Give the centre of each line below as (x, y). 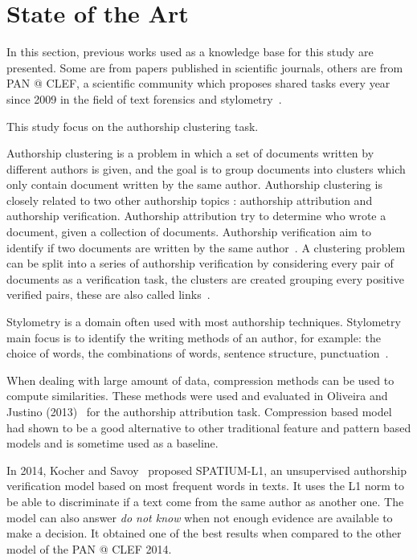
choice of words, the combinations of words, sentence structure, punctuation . (198, 353)
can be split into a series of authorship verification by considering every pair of (200, 263)
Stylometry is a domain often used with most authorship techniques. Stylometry (204, 322)
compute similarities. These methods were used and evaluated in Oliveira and (197, 396)
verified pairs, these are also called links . (108, 294)
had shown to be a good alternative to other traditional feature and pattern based (209, 427)
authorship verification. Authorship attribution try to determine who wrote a (196, 216)
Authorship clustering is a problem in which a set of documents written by (190, 153)
